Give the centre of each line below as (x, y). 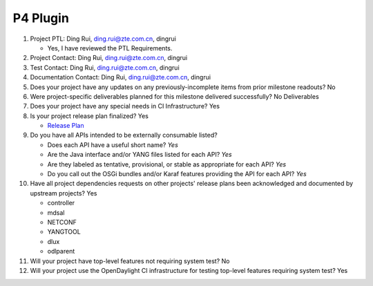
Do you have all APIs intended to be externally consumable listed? (124, 135)
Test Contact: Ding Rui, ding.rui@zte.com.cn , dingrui (105, 67)
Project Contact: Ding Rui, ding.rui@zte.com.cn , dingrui (109, 58)
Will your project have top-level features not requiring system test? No (130, 261)
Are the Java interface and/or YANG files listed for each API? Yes (140, 155)
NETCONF (62, 222)
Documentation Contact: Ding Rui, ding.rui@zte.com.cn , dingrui (120, 77)
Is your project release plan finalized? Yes (89, 116)
